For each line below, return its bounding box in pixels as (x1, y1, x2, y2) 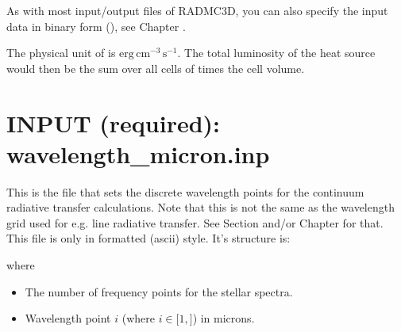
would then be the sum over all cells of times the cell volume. (6, 59, 305, 76)
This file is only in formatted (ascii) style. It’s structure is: (6, 230, 291, 246)
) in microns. (192, 310, 255, 326)
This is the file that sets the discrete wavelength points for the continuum (6, 183, 364, 200)
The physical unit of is (6, 44, 116, 61)
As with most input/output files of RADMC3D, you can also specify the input (6, 2, 388, 18)
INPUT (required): (6, 106, 221, 139)
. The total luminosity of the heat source (177, 44, 376, 61)
